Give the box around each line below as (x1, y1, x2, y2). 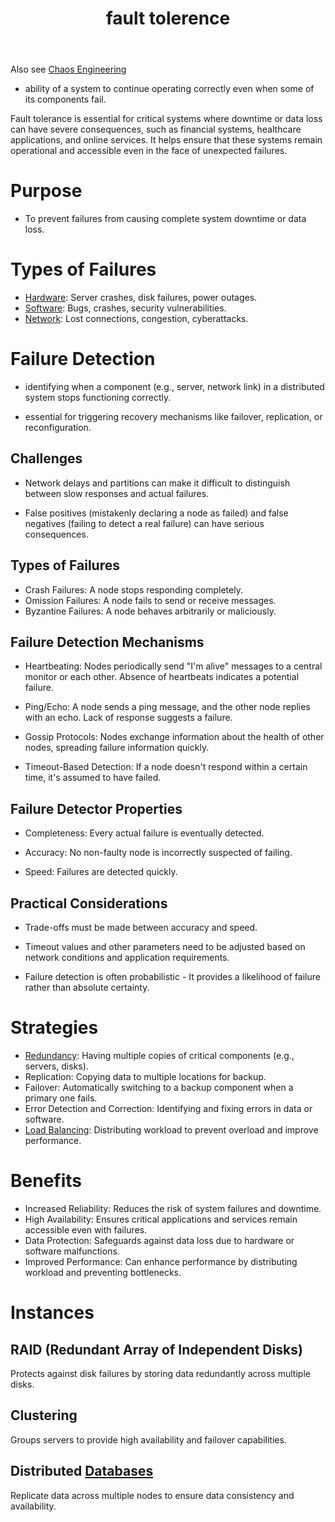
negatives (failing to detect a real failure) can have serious (24, 517, 265, 529)
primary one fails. (24, 1092, 98, 1104)
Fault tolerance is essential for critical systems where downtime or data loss (10, 113, 323, 125)
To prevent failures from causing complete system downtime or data (24, 213, 307, 225)
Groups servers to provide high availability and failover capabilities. (10, 1433, 287, 1446)
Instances (10, 1302, 95, 1324)
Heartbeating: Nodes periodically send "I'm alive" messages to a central (24, 660, 323, 672)
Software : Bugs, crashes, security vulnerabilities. (24, 302, 227, 314)
